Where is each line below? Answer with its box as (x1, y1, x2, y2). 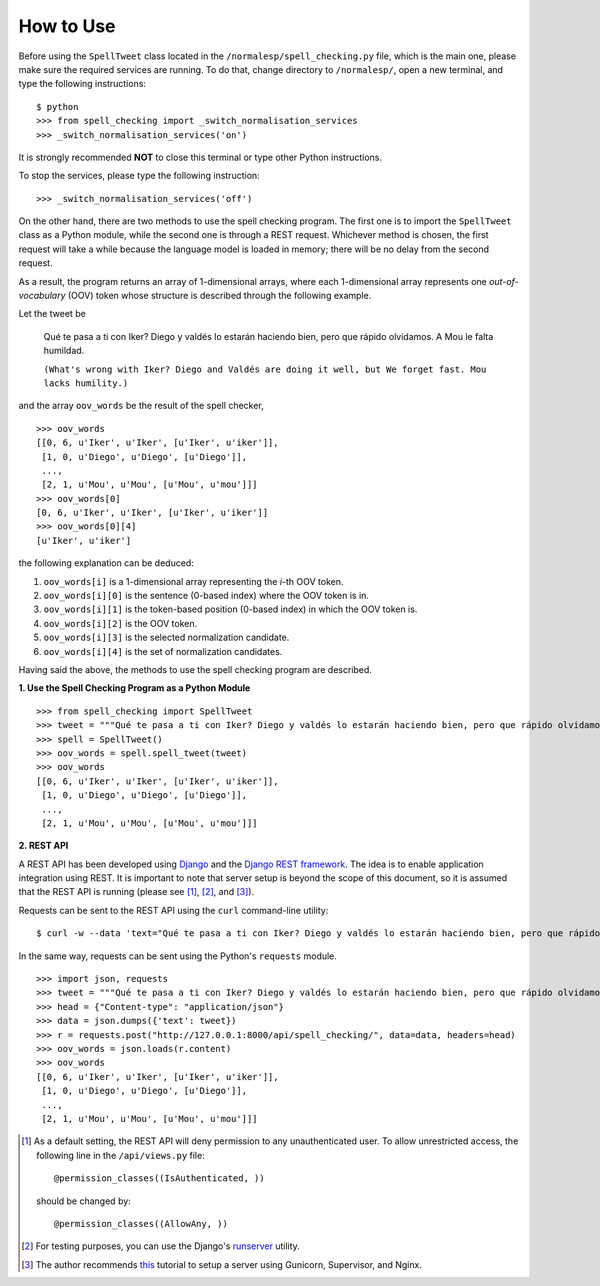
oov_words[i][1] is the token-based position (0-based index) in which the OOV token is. (43, 603, 418, 615)
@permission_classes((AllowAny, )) (53, 1218, 229, 1229)
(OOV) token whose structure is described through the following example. (67, 290, 372, 302)
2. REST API (18, 840, 69, 852)
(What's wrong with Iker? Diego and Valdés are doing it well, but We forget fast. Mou (43, 363, 487, 375)
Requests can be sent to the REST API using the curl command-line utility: (18, 904, 329, 916)
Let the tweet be (18, 308, 87, 320)
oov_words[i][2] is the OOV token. (43, 617, 198, 629)
